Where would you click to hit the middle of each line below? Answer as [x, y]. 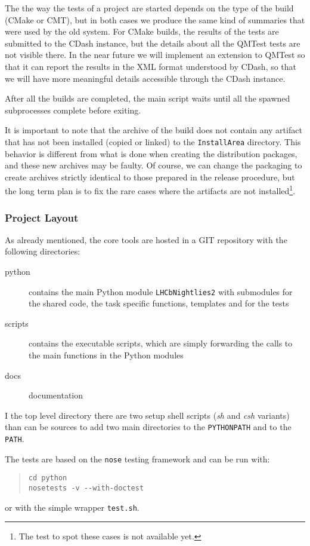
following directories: [43, 251]
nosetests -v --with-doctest [86, 488]
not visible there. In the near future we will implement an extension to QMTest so [155, 55]
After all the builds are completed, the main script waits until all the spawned [148, 98]
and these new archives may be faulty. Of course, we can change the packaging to [154, 165]
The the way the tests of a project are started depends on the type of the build [149, 8]
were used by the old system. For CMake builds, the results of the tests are [142, 31]
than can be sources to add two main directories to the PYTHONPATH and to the [148, 427]
